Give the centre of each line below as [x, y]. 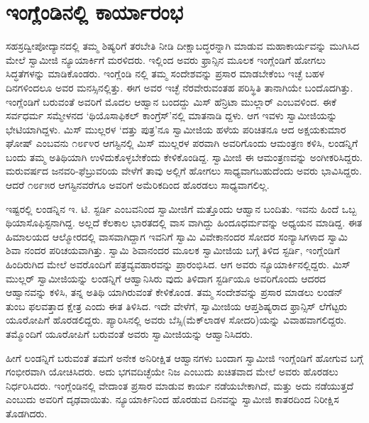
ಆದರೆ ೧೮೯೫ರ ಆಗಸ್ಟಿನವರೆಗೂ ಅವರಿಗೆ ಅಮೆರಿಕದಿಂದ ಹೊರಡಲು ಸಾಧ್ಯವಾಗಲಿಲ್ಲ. [138, 185]
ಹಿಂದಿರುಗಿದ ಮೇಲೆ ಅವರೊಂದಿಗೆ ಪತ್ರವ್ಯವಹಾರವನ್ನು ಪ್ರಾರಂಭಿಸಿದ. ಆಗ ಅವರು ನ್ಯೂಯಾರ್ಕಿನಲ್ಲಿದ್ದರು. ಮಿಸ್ [178, 264]
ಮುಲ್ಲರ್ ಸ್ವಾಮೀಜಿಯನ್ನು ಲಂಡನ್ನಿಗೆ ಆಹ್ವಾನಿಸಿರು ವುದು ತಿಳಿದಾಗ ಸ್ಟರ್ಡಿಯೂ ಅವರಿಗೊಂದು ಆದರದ [166, 278]
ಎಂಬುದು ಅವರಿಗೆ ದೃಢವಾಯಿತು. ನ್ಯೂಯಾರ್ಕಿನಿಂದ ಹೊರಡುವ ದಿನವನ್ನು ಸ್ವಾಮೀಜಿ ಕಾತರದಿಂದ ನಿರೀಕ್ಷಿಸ [172, 399]
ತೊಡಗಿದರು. [27, 413]
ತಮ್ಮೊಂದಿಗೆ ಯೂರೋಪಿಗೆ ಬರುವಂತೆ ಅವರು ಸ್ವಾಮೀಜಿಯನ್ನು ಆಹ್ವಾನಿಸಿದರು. [130, 334]
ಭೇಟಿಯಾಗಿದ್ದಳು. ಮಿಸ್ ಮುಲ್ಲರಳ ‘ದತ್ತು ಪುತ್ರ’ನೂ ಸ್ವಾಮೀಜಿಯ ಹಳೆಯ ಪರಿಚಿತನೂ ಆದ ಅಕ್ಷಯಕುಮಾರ [176, 129]
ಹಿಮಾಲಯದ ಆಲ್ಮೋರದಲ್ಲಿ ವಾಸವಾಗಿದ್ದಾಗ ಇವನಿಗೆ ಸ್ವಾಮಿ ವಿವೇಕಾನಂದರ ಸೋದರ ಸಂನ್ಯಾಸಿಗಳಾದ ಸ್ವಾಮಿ [177, 236]
